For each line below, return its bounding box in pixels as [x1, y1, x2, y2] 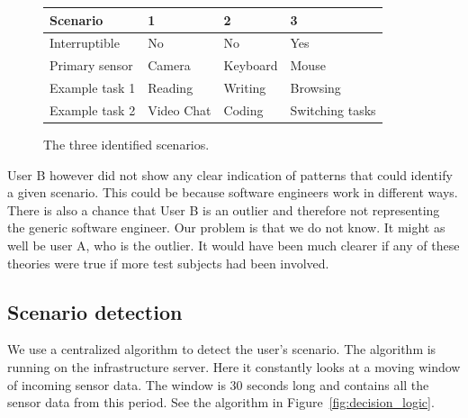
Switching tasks [290, 100, 376, 119]
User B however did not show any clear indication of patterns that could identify [7, 165, 453, 184]
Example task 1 [49, 78, 136, 97]
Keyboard [223, 56, 278, 75]
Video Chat [148, 100, 211, 119]
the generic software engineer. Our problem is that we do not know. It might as [7, 218, 445, 237]
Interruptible [49, 33, 120, 52]
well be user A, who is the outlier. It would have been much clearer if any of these [7, 235, 460, 254]
